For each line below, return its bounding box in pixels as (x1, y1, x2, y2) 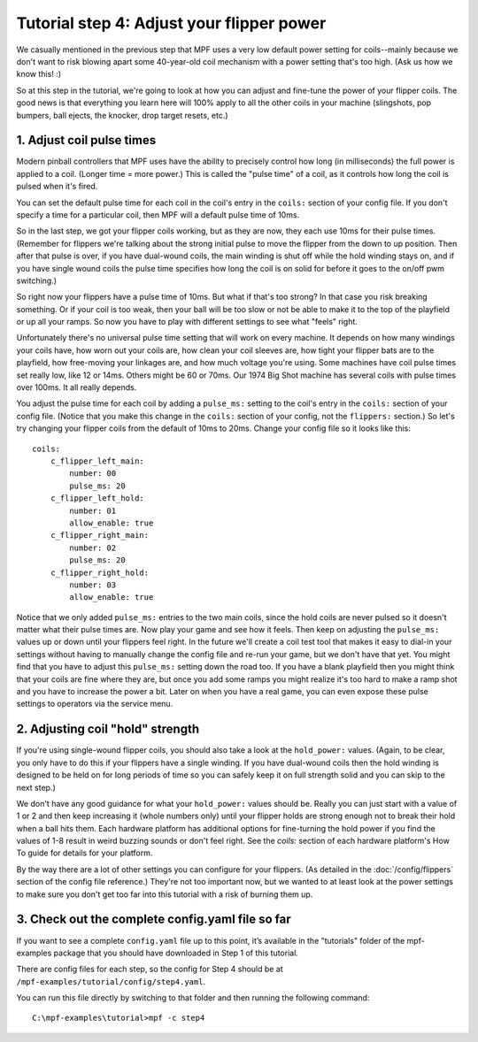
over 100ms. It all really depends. (16, 382, 137, 393)
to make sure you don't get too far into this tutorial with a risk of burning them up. (16, 889, 313, 900)
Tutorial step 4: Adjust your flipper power (16, 13, 327, 33)
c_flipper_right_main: (50, 531, 150, 540)
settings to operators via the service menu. (16, 699, 173, 709)
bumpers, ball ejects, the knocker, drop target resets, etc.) (16, 110, 229, 120)
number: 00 (69, 469, 117, 479)
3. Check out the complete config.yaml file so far (16, 912, 291, 927)
